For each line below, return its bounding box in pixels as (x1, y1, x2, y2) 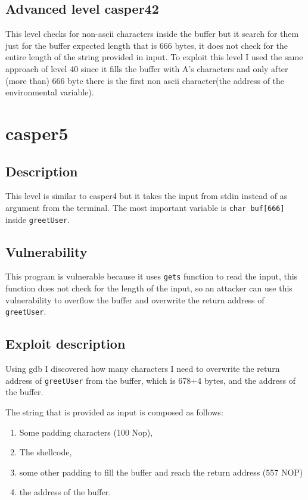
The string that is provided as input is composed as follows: (5, 406, 223, 418)
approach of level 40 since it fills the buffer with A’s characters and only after (5, 62, 288, 74)
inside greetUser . (5, 213, 70, 225)
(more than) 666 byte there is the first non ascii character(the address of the (5, 74, 285, 86)
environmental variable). (5, 86, 94, 98)
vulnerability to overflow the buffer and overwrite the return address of (5, 293, 265, 306)
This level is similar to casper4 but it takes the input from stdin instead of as (5, 190, 288, 202)
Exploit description (5, 334, 126, 353)
